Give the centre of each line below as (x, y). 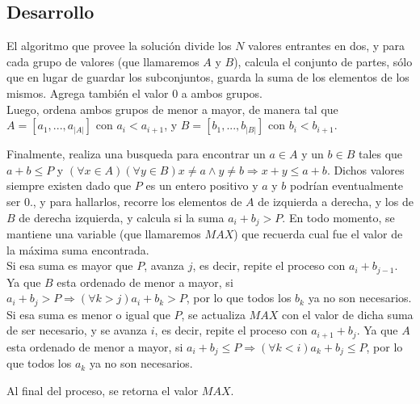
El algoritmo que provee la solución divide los (119, 46)
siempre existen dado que (69, 185)
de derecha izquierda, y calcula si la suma (122, 217)
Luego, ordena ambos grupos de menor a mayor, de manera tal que (172, 109)
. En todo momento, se (338, 217)
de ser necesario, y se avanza (77, 330)
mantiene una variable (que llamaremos (104, 234)
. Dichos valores (365, 169)
